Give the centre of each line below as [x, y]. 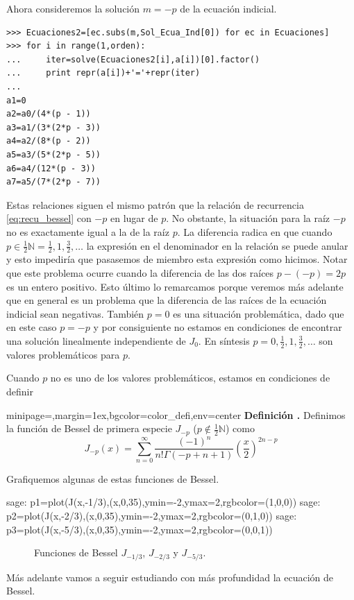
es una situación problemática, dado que [259, 313]
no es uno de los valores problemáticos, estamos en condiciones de [190, 378]
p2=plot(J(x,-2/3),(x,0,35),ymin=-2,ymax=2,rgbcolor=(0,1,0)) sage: [152, 516]
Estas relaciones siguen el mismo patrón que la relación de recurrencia [155, 204]
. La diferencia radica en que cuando [255, 231]
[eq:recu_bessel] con [49, 218]
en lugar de [134, 218]
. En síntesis [224, 340]
